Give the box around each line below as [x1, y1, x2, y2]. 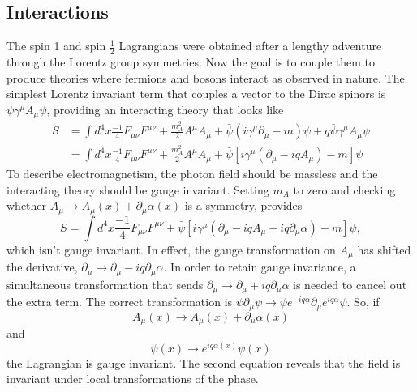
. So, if [346, 293, 380, 310]
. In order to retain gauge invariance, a [163, 258, 356, 275]
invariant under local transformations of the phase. [6, 370, 259, 387]
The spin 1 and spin [6, 37, 106, 54]
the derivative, [6, 258, 78, 275]
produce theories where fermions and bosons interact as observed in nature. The [6, 69, 405, 86]
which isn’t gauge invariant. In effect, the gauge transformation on [6, 241, 336, 258]
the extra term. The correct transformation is [6, 293, 233, 310]
